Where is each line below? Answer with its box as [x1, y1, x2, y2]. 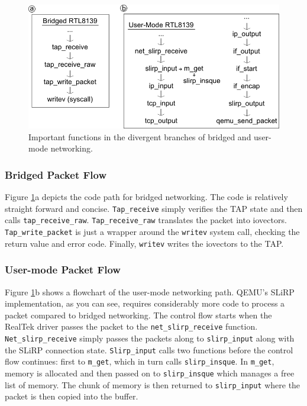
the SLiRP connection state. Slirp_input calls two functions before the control [5, 343, 293, 356]
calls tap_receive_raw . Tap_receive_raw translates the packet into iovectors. [5, 214, 287, 226]
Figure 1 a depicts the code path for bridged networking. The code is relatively [5, 191, 288, 203]
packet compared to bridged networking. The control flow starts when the [5, 308, 272, 321]
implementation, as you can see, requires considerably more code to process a [5, 297, 285, 310]
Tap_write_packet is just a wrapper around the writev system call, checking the [5, 225, 300, 237]
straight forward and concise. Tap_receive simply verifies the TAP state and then [5, 202, 303, 214]
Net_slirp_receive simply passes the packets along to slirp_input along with [5, 331, 295, 344]
